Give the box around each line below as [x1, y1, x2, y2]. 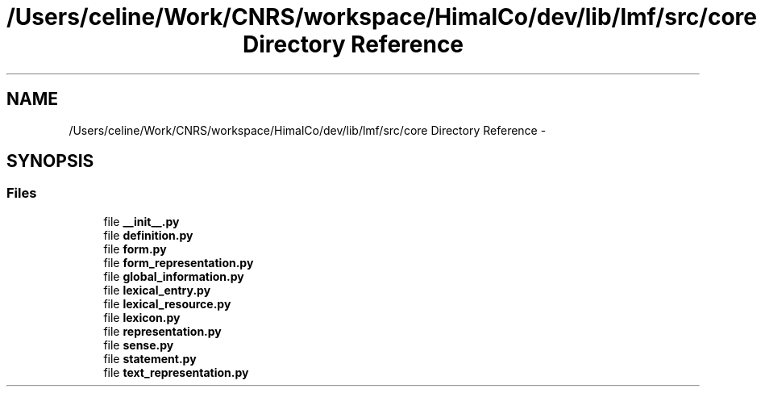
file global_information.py [103, 269, 244, 283]
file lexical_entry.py [103, 282, 211, 297]
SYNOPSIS [6, 151, 94, 172]
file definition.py [103, 228, 193, 242]
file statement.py [103, 351, 197, 366]
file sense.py [103, 337, 174, 352]
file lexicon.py [103, 310, 181, 324]
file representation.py [103, 324, 222, 338]
